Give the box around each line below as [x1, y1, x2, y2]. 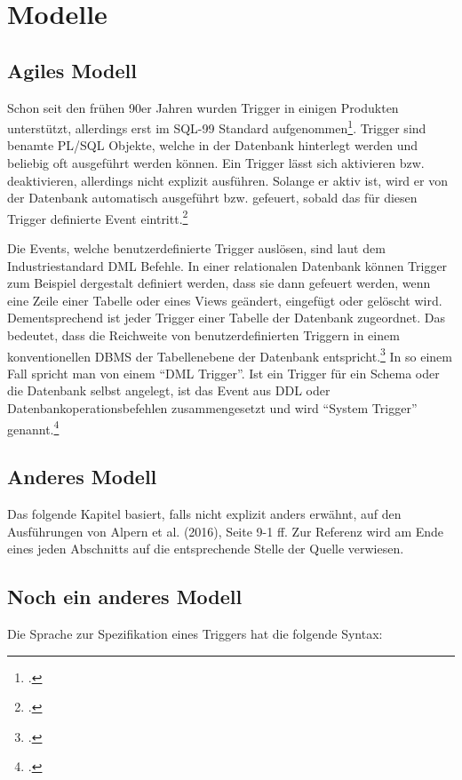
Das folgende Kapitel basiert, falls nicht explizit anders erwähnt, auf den [7, 505, 402, 523]
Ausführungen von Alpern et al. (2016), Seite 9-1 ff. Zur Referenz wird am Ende [7, 521, 444, 540]
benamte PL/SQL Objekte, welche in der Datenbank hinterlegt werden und [7, 136, 418, 155]
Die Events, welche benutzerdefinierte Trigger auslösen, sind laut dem [7, 239, 386, 258]
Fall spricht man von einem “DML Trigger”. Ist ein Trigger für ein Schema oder [7, 363, 440, 382]
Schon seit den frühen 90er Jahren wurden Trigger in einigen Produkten [7, 98, 399, 116]
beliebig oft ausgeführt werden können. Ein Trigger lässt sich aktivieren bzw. [7, 154, 425, 172]
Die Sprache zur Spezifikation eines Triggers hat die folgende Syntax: [7, 625, 383, 643]
